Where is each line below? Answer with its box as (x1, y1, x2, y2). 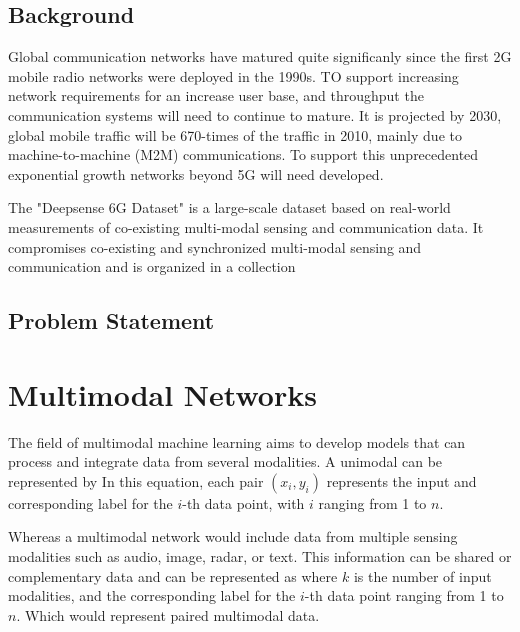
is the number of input (353, 565, 492, 586)
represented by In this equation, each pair (8, 470, 264, 491)
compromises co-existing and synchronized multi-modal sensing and (8, 236, 422, 257)
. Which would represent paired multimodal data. (16, 604, 320, 625)
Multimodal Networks (8, 373, 317, 414)
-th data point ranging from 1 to (304, 585, 504, 606)
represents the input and (326, 470, 477, 491)
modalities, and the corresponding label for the (8, 585, 296, 606)
